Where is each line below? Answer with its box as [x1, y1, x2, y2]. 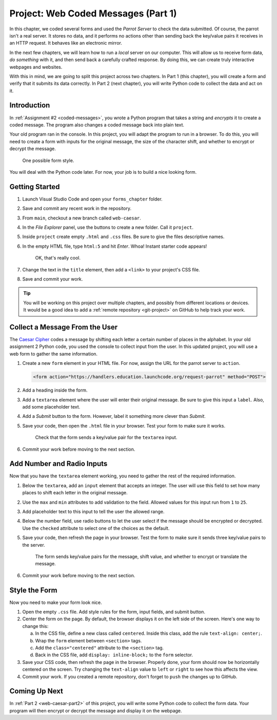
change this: [22, 623, 49, 629]
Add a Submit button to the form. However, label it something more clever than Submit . [22, 413, 206, 419]
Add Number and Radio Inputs [9, 459, 108, 468]
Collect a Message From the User [9, 323, 118, 331]
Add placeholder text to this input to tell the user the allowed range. [22, 508, 165, 514]
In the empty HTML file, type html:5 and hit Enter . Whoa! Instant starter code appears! [22, 243, 207, 249]
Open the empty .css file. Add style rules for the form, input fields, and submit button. [22, 609, 205, 615]
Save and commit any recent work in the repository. [22, 206, 132, 212]
